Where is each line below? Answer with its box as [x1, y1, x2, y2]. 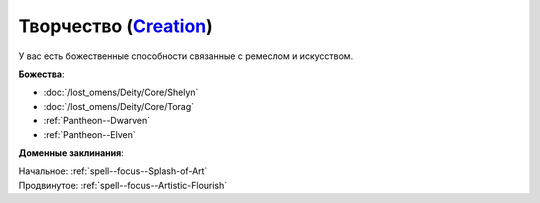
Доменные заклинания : [18, 146, 124, 159]
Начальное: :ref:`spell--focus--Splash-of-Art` [18, 165, 208, 177]
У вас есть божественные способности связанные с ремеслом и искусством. [18, 50, 354, 62]
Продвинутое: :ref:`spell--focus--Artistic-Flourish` [18, 179, 228, 191]
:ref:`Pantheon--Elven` [43, 128, 137, 140]
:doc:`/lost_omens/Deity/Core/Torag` [43, 100, 195, 112]
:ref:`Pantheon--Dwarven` [43, 115, 151, 127]
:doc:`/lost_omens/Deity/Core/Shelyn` [43, 86, 199, 99]
